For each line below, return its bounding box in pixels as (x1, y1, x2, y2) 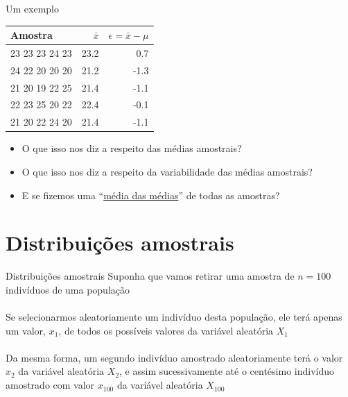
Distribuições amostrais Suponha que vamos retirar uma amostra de (6, 269, 295, 283)
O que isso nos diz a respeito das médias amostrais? (21, 141, 242, 155)
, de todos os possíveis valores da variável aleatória (58, 323, 274, 337)
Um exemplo (6, 1, 59, 15)
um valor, (6, 323, 46, 337)
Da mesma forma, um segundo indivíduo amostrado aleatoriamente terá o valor (6, 350, 343, 364)
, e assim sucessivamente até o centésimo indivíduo (119, 364, 335, 378)
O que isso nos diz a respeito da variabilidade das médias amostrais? (21, 164, 313, 178)
